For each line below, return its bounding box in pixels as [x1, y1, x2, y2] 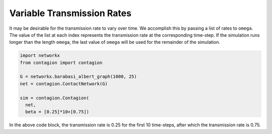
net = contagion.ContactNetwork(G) [20, 81, 108, 87]
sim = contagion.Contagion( [20, 95, 89, 101]
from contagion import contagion [20, 59, 103, 65]
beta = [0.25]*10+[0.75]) [25, 109, 89, 115]
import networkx [20, 53, 60, 58]
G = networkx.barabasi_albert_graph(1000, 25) [20, 74, 137, 80]
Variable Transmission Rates [9, 8, 132, 19]
